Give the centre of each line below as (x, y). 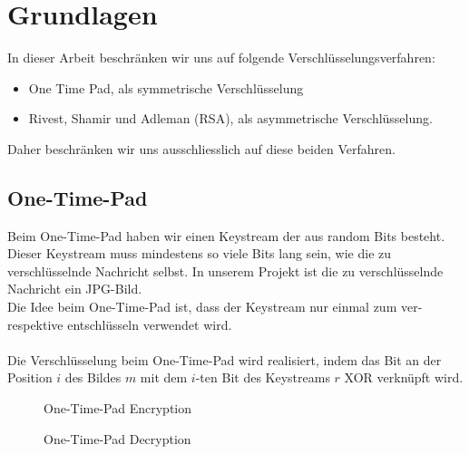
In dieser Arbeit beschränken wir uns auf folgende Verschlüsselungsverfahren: (221, 58)
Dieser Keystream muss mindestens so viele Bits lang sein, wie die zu (200, 253)
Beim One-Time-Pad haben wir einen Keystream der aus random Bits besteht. (226, 235)
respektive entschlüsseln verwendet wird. (120, 324)
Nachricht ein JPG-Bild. (75, 289)
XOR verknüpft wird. (404, 377)
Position (30, 377)
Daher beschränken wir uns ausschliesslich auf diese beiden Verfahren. (201, 148)
